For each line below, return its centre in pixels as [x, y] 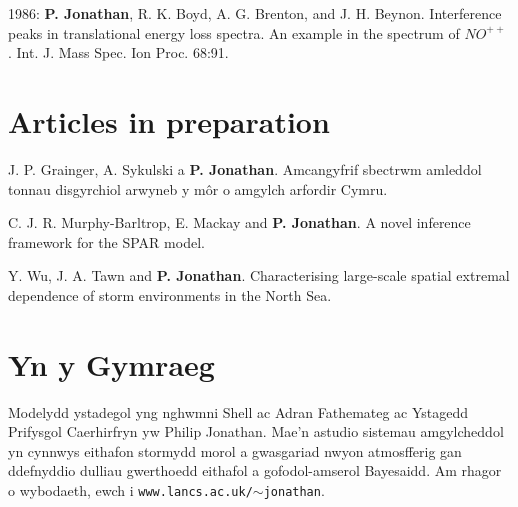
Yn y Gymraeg [111, 363]
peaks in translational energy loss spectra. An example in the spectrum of [234, 32]
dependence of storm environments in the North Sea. [170, 294]
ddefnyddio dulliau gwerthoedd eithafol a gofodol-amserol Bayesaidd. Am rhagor [255, 470]
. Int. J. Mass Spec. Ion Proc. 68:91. [118, 52]
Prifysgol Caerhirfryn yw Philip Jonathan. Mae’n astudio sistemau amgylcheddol [256, 431]
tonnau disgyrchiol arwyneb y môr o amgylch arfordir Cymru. [198, 188]
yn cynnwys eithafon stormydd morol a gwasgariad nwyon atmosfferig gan [235, 450]
